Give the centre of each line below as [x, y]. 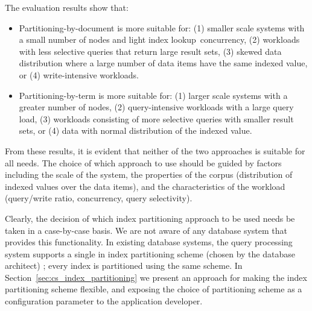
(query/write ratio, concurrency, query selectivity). [99, 198]
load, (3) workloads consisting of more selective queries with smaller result [156, 118]
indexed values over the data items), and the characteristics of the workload [145, 186]
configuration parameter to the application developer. [104, 301]
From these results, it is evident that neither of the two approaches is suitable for [155, 150]
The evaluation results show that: [67, 7]
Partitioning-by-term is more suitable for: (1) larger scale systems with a [153, 95]
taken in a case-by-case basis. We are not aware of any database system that [146, 230]
